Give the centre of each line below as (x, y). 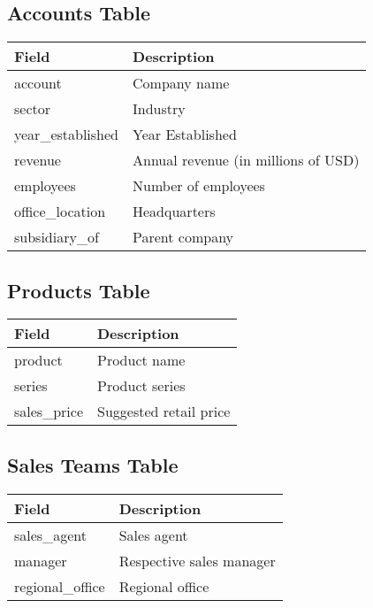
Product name (141, 360)
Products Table (79, 290)
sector (33, 109)
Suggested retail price (164, 412)
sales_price (49, 412)
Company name (181, 83)
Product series (141, 386)
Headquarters (174, 212)
